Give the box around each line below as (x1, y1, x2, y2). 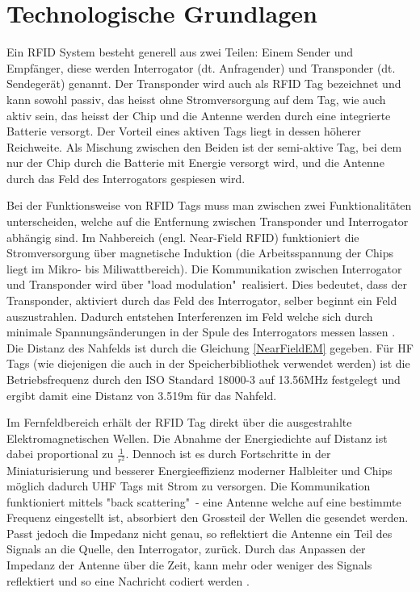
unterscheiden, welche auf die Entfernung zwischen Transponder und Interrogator (6, 213, 409, 230)
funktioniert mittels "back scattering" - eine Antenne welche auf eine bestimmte (6, 493, 401, 510)
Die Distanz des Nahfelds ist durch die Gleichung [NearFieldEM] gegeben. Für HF (6, 339, 414, 356)
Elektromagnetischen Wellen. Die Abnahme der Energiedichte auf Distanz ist (6, 429, 388, 446)
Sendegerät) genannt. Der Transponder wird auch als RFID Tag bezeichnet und (6, 75, 401, 92)
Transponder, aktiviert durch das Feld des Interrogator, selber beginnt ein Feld (6, 292, 397, 309)
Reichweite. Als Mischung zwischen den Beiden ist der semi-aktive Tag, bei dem (6, 138, 402, 155)
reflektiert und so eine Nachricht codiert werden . (6, 572, 250, 589)
